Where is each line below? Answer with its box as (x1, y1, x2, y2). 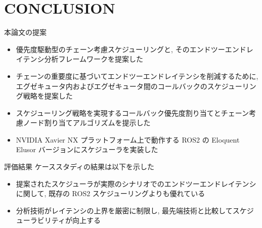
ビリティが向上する (37, 215, 101, 225)
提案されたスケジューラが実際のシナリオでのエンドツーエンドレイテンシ (16, 178, 256, 189)
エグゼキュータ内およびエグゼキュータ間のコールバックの (16, 80, 207, 91)
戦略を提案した (23, 90, 73, 101)
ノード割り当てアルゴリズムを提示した (23, 117, 151, 128)
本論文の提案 (4, 27, 47, 37)
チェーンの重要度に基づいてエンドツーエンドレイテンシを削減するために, (16, 70, 258, 81)
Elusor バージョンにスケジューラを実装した (16, 144, 158, 155)
